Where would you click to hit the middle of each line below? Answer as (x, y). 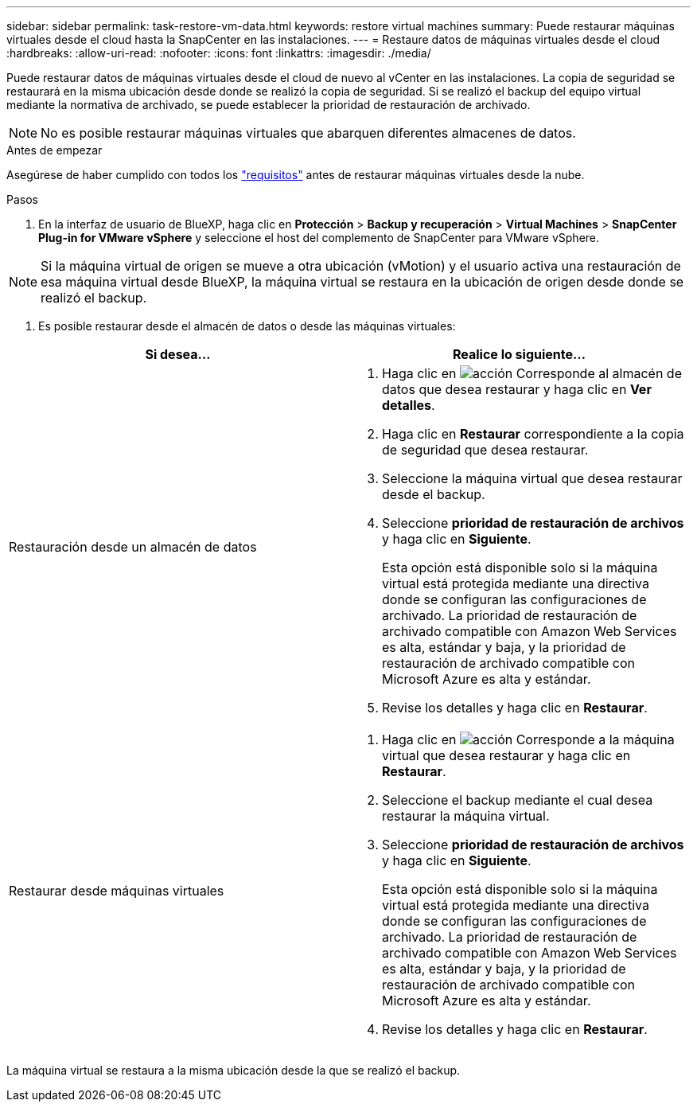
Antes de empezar (55, 150)
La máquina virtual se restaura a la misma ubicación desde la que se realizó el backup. (234, 1070)
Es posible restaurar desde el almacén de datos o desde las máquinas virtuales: (247, 326)
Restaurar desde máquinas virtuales (117, 891)
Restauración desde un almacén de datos (133, 547)
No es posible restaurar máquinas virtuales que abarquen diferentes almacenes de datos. (308, 133)
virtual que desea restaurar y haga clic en (506, 755)
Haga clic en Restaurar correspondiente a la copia (533, 434)
